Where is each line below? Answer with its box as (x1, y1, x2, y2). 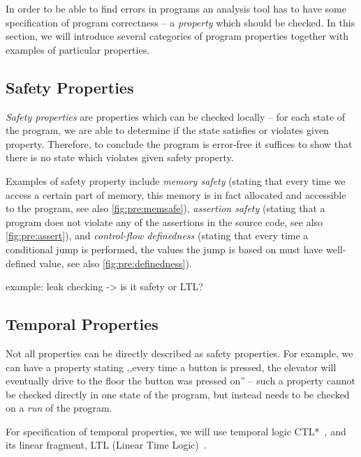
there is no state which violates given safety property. (6, 150, 234, 165)
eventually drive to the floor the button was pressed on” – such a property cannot (6, 373, 356, 388)
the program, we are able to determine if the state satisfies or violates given (6, 123, 329, 137)
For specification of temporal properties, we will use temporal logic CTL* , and (6, 424, 346, 438)
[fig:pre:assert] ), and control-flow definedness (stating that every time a (6, 228, 309, 243)
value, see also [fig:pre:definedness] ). (39, 255, 192, 270)
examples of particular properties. (6, 42, 150, 57)
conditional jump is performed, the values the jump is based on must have (6, 241, 323, 256)
